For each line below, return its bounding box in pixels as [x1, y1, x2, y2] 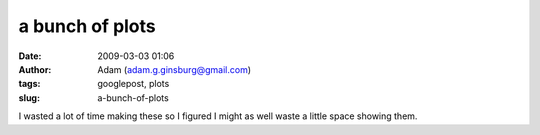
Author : [18, 63, 52, 75]
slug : [18, 91, 40, 104]
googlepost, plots [97, 78, 170, 90]
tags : [18, 78, 41, 90]
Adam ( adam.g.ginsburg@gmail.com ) [97, 63, 252, 75]
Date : [18, 50, 42, 62]
